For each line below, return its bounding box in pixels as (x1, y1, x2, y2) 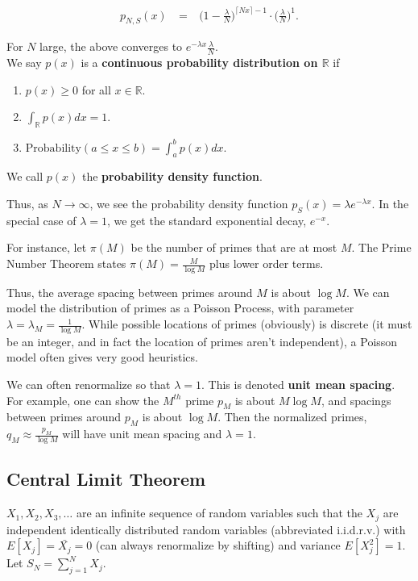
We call (6, 168, 43, 185)
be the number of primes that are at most (130, 239, 337, 256)
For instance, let (6, 239, 87, 256)
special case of (6, 211, 77, 228)
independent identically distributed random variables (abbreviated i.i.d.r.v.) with (6, 520, 406, 537)
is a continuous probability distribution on (81, 54, 318, 71)
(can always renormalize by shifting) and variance (95, 537, 341, 554)
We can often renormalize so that (6, 376, 171, 393)
